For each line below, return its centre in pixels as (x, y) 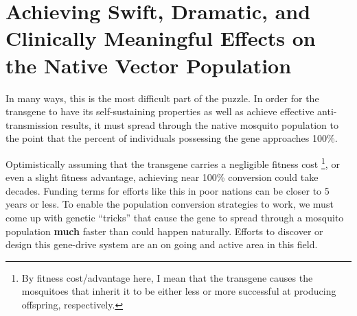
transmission (32, 124)
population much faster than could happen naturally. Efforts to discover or (164, 231)
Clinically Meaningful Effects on (161, 38)
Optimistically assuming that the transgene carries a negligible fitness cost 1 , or (173, 162)
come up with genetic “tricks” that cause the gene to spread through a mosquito (175, 217)
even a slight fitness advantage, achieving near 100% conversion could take (162, 177)
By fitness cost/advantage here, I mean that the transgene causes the (167, 277)
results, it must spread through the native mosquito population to (200, 124)
